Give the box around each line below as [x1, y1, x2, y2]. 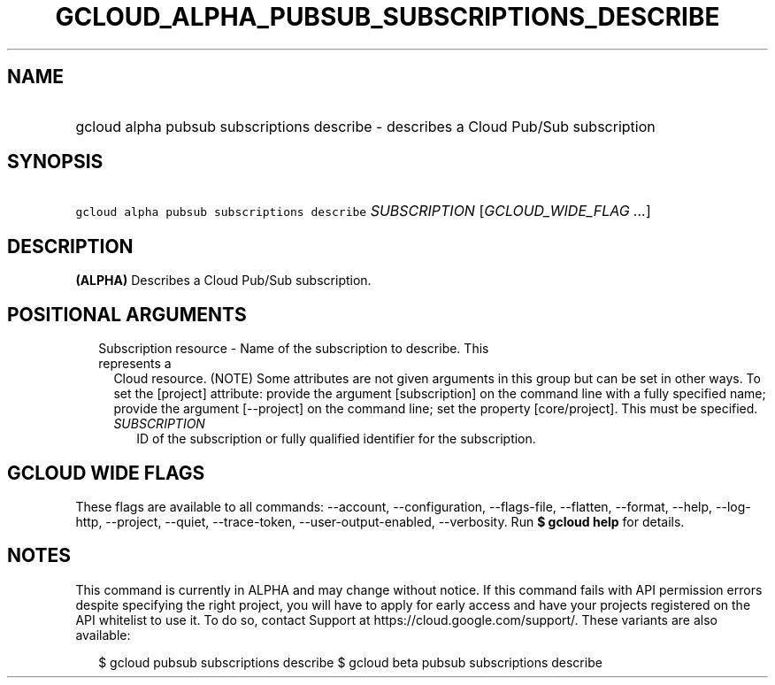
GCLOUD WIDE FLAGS [7, 461, 205, 484]
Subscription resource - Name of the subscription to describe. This [98, 341, 489, 357]
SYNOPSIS [7, 150, 104, 173]
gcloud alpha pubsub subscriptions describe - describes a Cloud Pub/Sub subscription [75, 117, 656, 135]
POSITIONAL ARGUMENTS [7, 303, 247, 326]
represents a [98, 356, 172, 372]
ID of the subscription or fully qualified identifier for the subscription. [136, 431, 536, 447]
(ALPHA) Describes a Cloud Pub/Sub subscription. [75, 273, 372, 289]
